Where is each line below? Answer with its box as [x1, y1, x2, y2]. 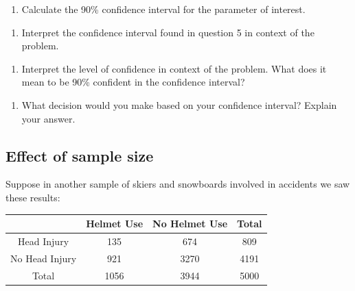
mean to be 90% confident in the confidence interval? [21, 75, 245, 89]
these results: [5, 190, 60, 204]
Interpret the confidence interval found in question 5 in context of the [21, 25, 314, 39]
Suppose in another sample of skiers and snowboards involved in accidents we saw [5, 177, 350, 191]
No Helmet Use [152, 216, 228, 231]
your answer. [21, 111, 76, 125]
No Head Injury [10, 251, 77, 265]
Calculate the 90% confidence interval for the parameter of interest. [21, 2, 306, 16]
